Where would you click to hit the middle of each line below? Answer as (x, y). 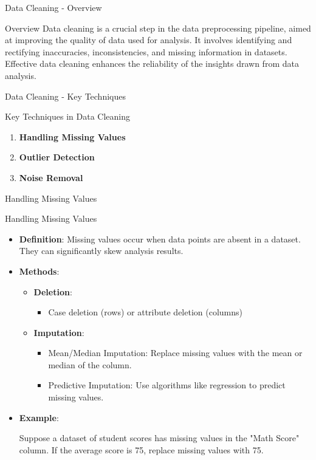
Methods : (39, 271)
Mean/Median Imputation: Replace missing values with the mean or (175, 353)
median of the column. (90, 364)
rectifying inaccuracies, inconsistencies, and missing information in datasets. (146, 51)
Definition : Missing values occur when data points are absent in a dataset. (160, 239)
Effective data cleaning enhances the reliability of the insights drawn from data (152, 64)
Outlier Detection (57, 157)
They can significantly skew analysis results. (101, 251)
